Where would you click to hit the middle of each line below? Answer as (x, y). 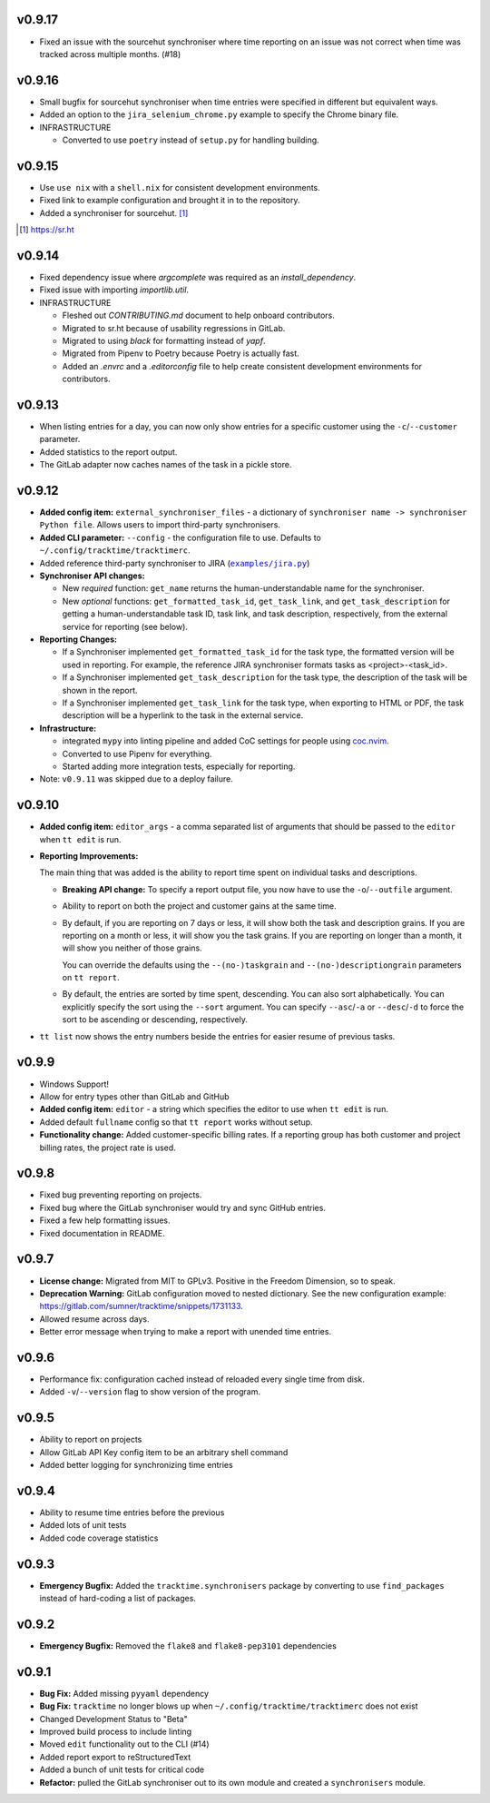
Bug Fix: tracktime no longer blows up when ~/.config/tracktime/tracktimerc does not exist (229, 1706)
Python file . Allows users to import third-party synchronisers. (160, 525)
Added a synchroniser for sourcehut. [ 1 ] (114, 212)
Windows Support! (74, 1084)
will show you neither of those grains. (132, 948)
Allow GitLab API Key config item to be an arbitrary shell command (164, 1452)
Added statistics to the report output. (108, 452)
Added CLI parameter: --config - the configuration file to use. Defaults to (181, 537)
